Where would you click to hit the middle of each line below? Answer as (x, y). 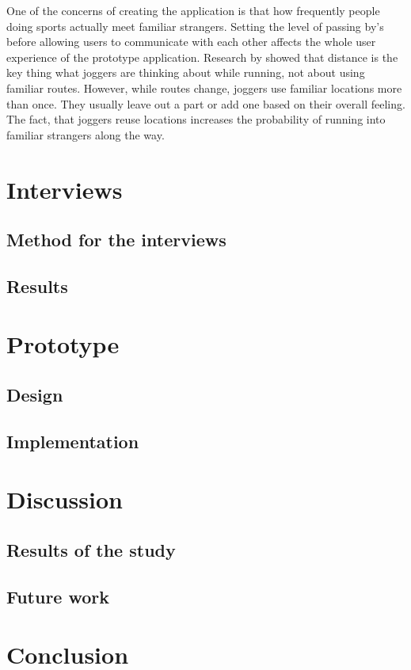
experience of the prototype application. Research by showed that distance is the (202, 57)
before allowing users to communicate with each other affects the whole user (191, 42)
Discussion (65, 499)
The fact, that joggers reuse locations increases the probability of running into (196, 119)
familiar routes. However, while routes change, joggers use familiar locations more (204, 88)
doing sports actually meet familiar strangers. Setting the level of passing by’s (195, 26)
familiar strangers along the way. (86, 134)
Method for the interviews (116, 240)
